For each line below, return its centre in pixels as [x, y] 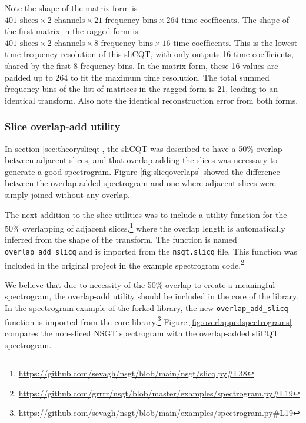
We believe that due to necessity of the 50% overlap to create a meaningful [140, 284]
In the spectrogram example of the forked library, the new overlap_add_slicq [147, 308]
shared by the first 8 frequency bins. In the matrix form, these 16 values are [142, 65]
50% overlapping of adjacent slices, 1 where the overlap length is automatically [145, 227]
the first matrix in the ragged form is [71, 31]
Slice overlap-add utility [63, 126]
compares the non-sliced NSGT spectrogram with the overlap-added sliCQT [142, 333]
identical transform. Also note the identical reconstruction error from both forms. [152, 100]
